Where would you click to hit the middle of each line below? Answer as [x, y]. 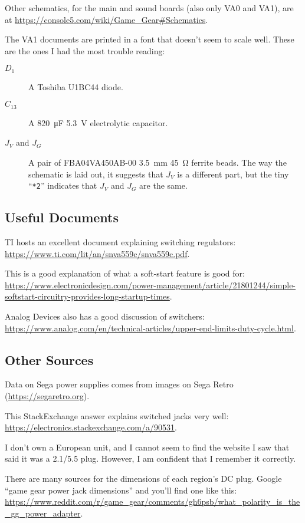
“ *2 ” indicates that [63, 185]
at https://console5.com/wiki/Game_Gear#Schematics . [106, 19]
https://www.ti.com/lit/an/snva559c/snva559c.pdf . [97, 253]
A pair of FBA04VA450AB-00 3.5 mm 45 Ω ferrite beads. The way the [158, 162]
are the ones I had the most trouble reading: [85, 50]
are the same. [163, 185]
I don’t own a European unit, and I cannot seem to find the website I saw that [147, 447]
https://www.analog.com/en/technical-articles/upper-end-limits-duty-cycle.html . [150, 328]
